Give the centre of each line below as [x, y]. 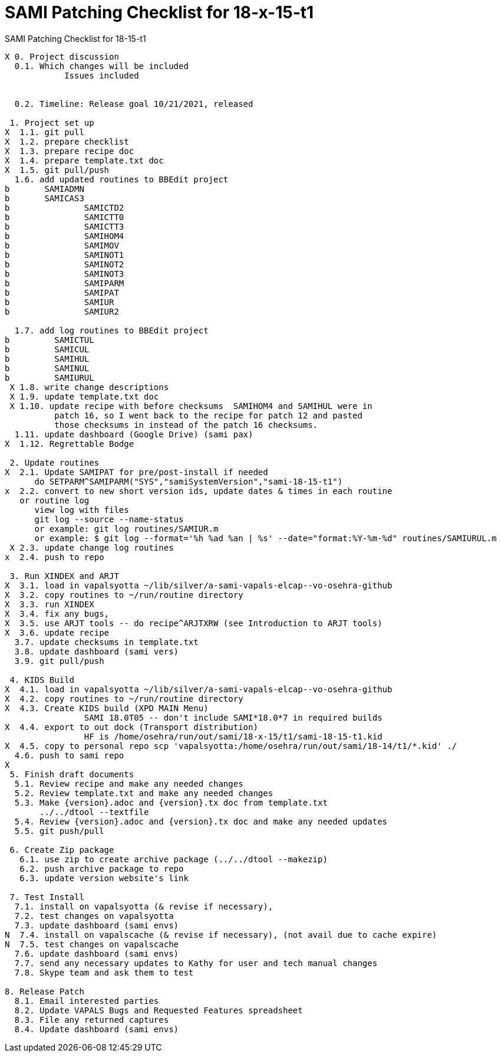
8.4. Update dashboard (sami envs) [97, 1029]
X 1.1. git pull [45, 132]
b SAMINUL [47, 368]
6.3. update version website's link [104, 878]
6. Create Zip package [62, 850]
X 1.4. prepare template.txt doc [84, 160]
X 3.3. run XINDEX [50, 604]
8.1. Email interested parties [87, 1001]
